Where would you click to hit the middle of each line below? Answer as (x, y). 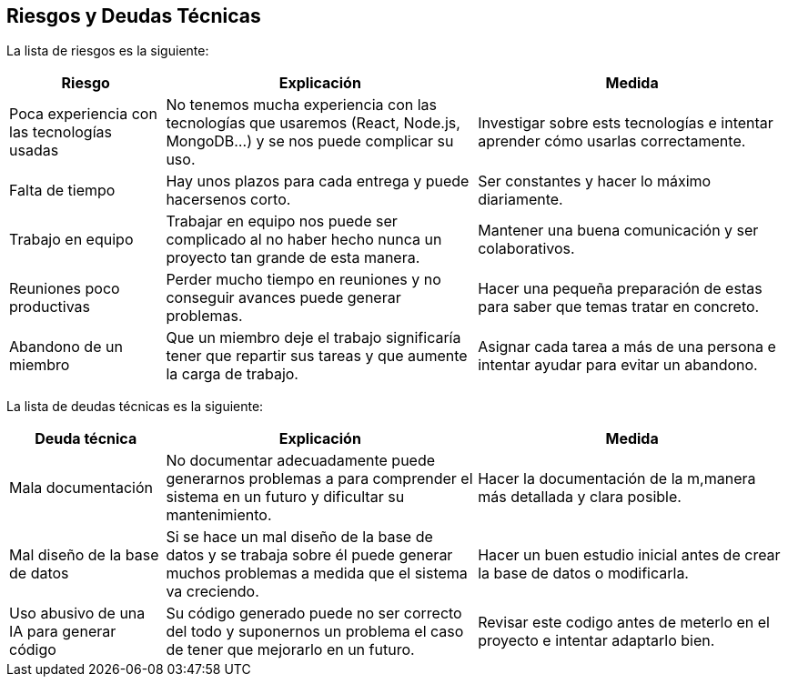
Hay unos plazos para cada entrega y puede (318, 181)
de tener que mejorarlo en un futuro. (290, 650)
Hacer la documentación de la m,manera (617, 479)
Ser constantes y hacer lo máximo (595, 181)
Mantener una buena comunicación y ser (618, 231)
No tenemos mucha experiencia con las (301, 105)
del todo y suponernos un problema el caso (315, 632)
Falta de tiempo (62, 191)
